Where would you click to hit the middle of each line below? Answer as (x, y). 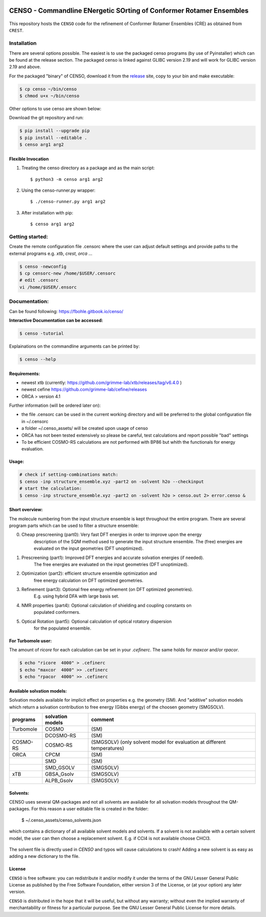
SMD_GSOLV (60, 768)
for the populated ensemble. (62, 628)
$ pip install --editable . (53, 138)
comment (103, 719)
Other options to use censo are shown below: (55, 109)
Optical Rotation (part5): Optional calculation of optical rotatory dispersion (97, 621)
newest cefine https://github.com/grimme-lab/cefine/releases (84, 389)
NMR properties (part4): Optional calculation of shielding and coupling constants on (106, 605)
